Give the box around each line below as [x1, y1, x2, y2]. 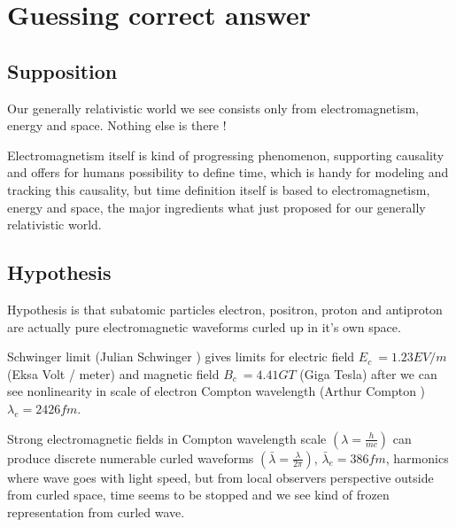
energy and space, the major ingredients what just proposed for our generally [7, 198, 426, 216]
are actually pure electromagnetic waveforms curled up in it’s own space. [7, 317, 401, 336]
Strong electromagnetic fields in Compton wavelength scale [7, 429, 327, 447]
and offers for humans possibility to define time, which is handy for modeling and [7, 163, 449, 182]
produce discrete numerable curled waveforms [7, 448, 254, 467]
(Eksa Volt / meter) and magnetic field [7, 364, 220, 383]
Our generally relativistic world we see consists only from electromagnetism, [7, 98, 419, 117]
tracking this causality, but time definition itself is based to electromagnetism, [7, 180, 430, 198]
